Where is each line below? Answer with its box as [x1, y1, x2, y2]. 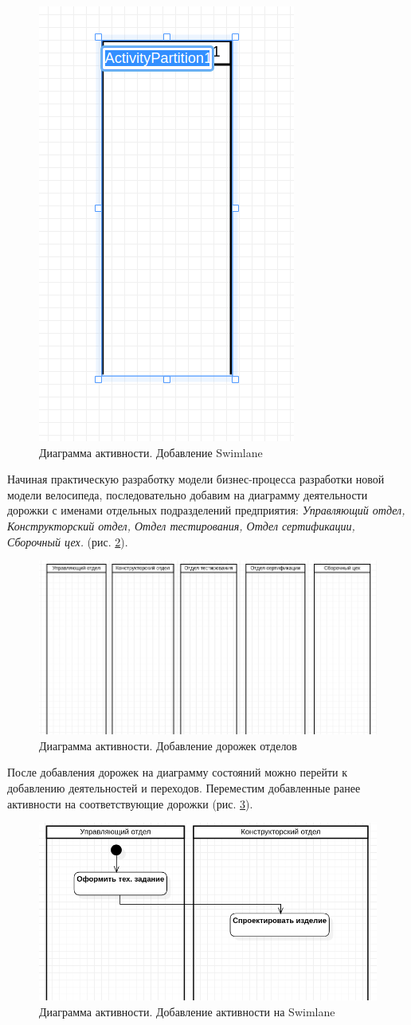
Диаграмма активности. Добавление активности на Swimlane [39, 1003, 335, 1019]
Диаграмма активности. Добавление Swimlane [39, 444, 263, 460]
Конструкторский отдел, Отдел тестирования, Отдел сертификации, [7, 517, 355, 534]
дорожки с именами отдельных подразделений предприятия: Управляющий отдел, [7, 502, 405, 518]
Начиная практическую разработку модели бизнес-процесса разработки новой [7, 471, 385, 487]
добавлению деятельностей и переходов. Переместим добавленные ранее [7, 780, 361, 796]
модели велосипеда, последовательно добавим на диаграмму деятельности [7, 486, 368, 503]
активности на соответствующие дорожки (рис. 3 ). [7, 795, 253, 812]
